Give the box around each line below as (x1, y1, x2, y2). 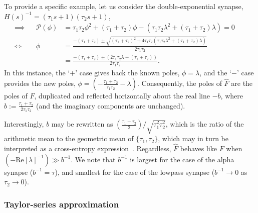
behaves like (180, 143, 217, 153)
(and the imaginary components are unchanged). (36, 100, 185, 111)
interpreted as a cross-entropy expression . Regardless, (4, 143, 171, 153)
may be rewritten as (51, 119, 113, 129)
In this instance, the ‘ (4, 67, 70, 77)
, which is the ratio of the (165, 119, 244, 129)
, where (220, 90, 243, 101)
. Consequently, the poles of (137, 78, 222, 88)
